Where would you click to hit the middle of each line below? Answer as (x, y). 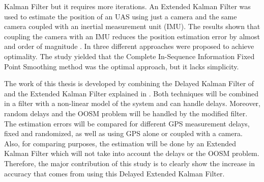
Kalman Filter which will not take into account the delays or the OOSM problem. (132, 153)
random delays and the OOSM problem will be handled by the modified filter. (126, 113)
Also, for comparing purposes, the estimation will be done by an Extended (120, 143)
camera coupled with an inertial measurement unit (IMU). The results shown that (132, 26)
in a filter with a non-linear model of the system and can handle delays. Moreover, (132, 103)
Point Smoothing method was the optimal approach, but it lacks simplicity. (122, 66)
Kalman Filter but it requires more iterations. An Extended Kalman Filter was (127, 6)
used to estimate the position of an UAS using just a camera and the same (121, 16)
